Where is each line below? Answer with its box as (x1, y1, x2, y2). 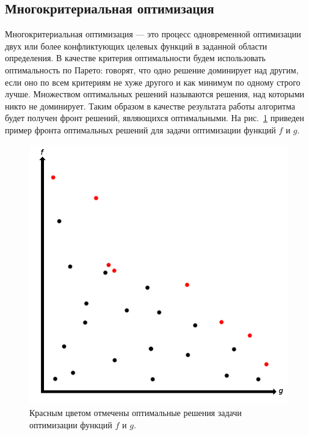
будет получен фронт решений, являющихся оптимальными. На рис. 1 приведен (5, 111, 305, 124)
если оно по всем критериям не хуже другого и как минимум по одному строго (5, 75, 300, 88)
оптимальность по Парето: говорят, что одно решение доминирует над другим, (5, 63, 299, 76)
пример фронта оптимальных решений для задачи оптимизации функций (5, 123, 276, 136)
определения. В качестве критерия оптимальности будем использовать (5, 51, 266, 64)
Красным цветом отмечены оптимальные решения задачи (29, 406, 242, 419)
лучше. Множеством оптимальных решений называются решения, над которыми (5, 87, 305, 100)
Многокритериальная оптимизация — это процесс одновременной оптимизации (5, 28, 302, 40)
